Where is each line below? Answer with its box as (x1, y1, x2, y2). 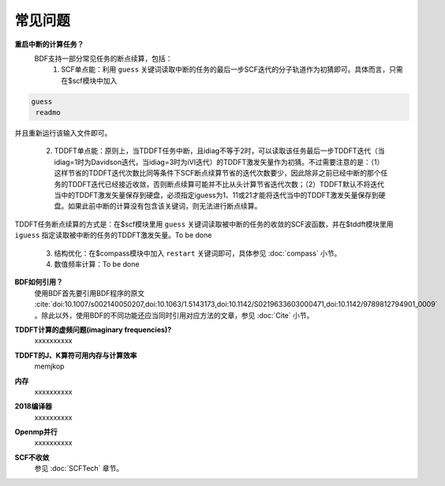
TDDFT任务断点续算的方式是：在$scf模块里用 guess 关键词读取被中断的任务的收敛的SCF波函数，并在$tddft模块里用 (14, 219, 394, 229)
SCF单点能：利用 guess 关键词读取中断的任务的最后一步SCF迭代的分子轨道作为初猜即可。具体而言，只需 (61, 65, 403, 74)
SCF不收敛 (14, 452, 50, 462)
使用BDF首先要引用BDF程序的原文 (34, 288, 145, 297)
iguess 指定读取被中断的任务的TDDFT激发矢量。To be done (14, 230, 212, 240)
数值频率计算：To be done (54, 259, 140, 268)
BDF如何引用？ (14, 277, 63, 287)
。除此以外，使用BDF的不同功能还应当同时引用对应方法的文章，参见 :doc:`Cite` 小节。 (34, 310, 314, 320)
